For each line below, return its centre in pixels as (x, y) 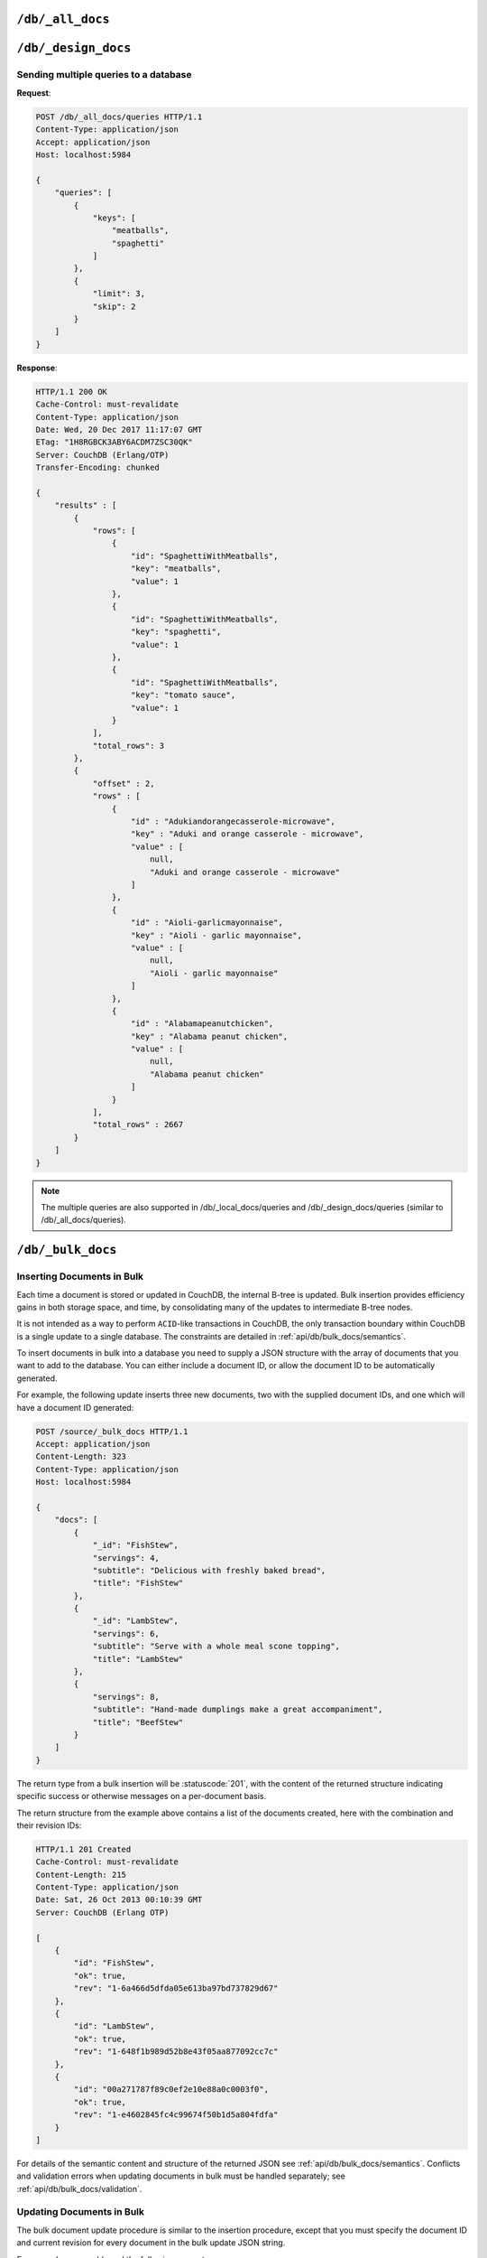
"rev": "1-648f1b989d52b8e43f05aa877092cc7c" (176, 2052)
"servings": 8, (126, 1697)
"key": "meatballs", (176, 569)
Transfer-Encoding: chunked (97, 468)
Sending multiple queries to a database (104, 75)
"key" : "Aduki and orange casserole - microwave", (248, 834)
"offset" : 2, (124, 783)
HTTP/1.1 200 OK (72, 392)
